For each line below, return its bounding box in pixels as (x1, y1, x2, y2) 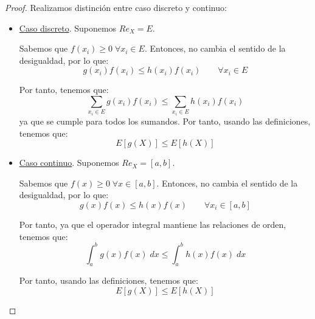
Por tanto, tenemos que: (19, 83, 109, 96)
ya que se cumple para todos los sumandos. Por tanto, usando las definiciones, (19, 114, 311, 127)
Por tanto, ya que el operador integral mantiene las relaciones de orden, (19, 218, 286, 230)
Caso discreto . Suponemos (19, 21, 117, 34)
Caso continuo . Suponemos (19, 156, 119, 169)
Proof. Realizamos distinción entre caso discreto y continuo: (5, 1, 227, 13)
